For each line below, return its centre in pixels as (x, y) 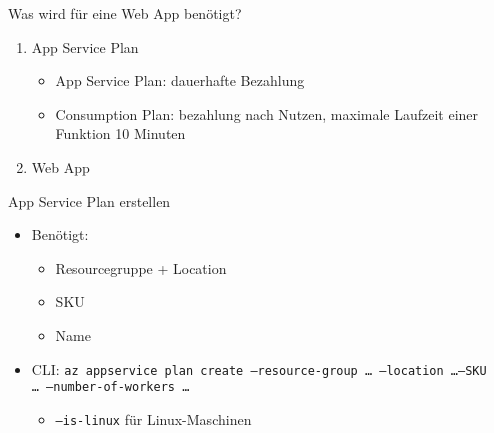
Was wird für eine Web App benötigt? (125, 13)
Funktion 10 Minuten (120, 133)
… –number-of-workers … (110, 387)
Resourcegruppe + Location (141, 267)
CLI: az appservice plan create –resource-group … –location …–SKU (259, 368)
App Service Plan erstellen (89, 200)
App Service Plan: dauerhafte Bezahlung (180, 80)
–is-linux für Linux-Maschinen (153, 418)
